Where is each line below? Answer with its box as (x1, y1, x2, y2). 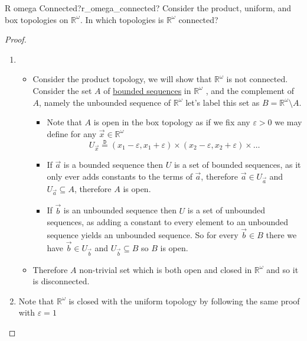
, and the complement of (205, 84, 294, 96)
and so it (266, 263, 299, 275)
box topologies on (5, 13, 68, 25)
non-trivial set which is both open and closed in (79, 263, 252, 275)
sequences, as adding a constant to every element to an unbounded (47, 216, 289, 228)
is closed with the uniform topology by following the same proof (68, 294, 300, 307)
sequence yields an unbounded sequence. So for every (47, 229, 239, 241)
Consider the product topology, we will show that (32, 73, 212, 85)
